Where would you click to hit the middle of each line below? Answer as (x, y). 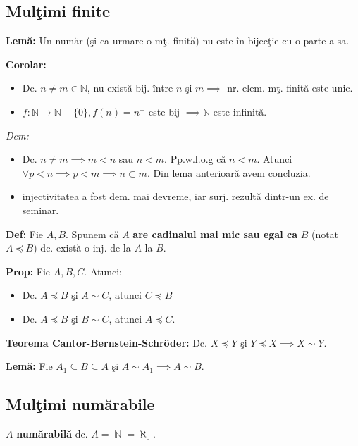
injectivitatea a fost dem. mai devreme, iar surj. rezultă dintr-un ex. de (175, 196)
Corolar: (26, 64)
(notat (325, 234)
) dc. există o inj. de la (82, 248)
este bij (165, 111)
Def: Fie (25, 234)
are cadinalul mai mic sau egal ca (215, 234)
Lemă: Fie (29, 366)
